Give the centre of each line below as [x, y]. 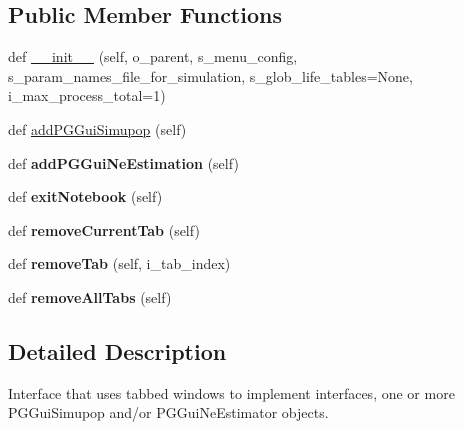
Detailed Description [117, 350]
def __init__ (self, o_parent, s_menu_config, [153, 56]
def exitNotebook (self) [85, 196]
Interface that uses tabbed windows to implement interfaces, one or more [231, 392]
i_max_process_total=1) [87, 95]
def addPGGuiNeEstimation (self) [123, 162]
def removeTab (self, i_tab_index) [119, 263]
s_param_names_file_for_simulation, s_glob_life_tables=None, [210, 75]
